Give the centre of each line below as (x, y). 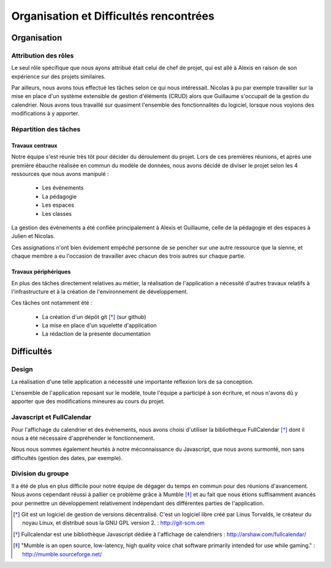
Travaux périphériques (41, 272)
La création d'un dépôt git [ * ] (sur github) (94, 317)
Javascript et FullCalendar (51, 417)
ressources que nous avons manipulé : (60, 174)
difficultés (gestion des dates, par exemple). (67, 458)
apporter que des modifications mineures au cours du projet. (88, 401)
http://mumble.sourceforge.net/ (62, 554)
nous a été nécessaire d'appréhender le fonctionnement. (83, 438)
